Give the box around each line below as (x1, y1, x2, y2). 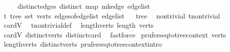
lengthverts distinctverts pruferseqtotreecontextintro (3, 39, 162, 49)
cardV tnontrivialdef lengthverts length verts (3, 20, 154, 30)
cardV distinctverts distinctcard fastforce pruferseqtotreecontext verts (3, 29, 226, 39)
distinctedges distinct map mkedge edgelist (17, 1, 150, 11)
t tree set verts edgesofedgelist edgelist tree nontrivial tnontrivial (3, 10, 220, 20)
